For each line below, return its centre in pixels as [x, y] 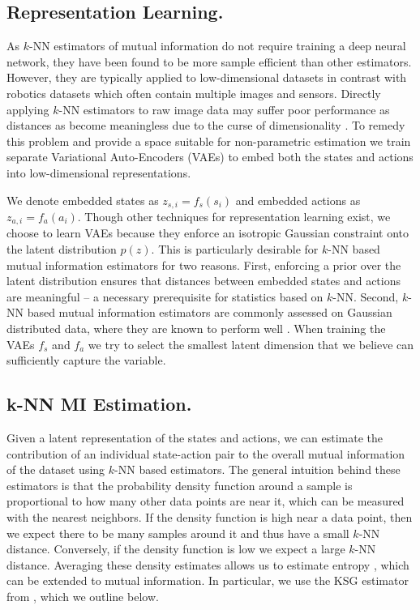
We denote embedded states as [83, 200]
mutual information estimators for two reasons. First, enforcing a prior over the [204, 264]
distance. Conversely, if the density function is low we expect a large [176, 549]
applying [28, 109]
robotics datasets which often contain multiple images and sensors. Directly [194, 93]
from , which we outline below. [83, 596]
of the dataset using [56, 469]
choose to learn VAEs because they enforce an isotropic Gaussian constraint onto [208, 233]
